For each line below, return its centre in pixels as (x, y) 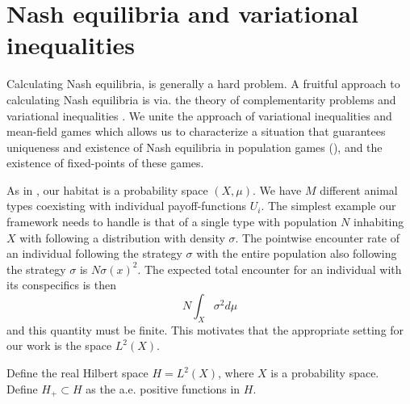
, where (236, 373)
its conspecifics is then (62, 285)
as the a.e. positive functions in (163, 388)
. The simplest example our (328, 206)
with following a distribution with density (122, 237)
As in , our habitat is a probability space (107, 189)
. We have (277, 189)
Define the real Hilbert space (77, 373)
